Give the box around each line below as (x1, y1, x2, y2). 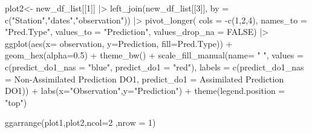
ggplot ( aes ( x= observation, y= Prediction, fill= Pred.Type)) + (5, 37, 233, 49)
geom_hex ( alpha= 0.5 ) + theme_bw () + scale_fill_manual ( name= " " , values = (5, 49, 304, 61)
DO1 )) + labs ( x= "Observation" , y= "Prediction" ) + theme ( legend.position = (5, 84, 285, 97)
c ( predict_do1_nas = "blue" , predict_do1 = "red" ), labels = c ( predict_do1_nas (5, 60, 304, 73)
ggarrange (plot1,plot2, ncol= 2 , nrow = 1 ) (5, 116, 156, 129)
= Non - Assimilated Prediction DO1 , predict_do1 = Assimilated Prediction (5, 72, 284, 85)
